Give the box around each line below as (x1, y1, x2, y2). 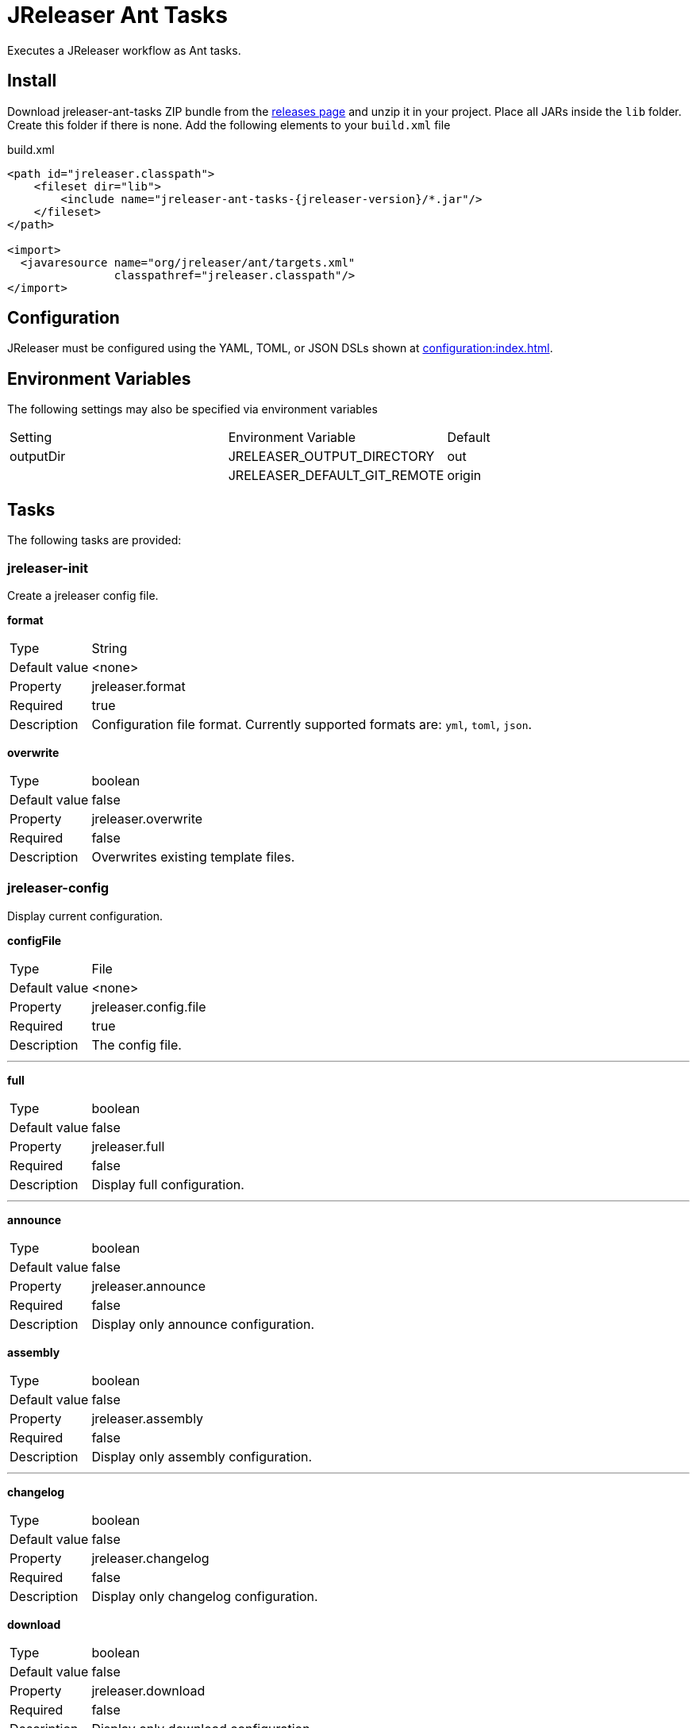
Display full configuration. (91, 1176, 244, 1192)
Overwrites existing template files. (91, 848, 295, 865)
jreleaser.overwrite (91, 810, 203, 827)
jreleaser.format (91, 678, 186, 694)
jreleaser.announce (91, 1277, 206, 1294)
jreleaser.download (91, 1682, 206, 1699)
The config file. (91, 1036, 182, 1053)
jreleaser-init (7, 559, 88, 576)
